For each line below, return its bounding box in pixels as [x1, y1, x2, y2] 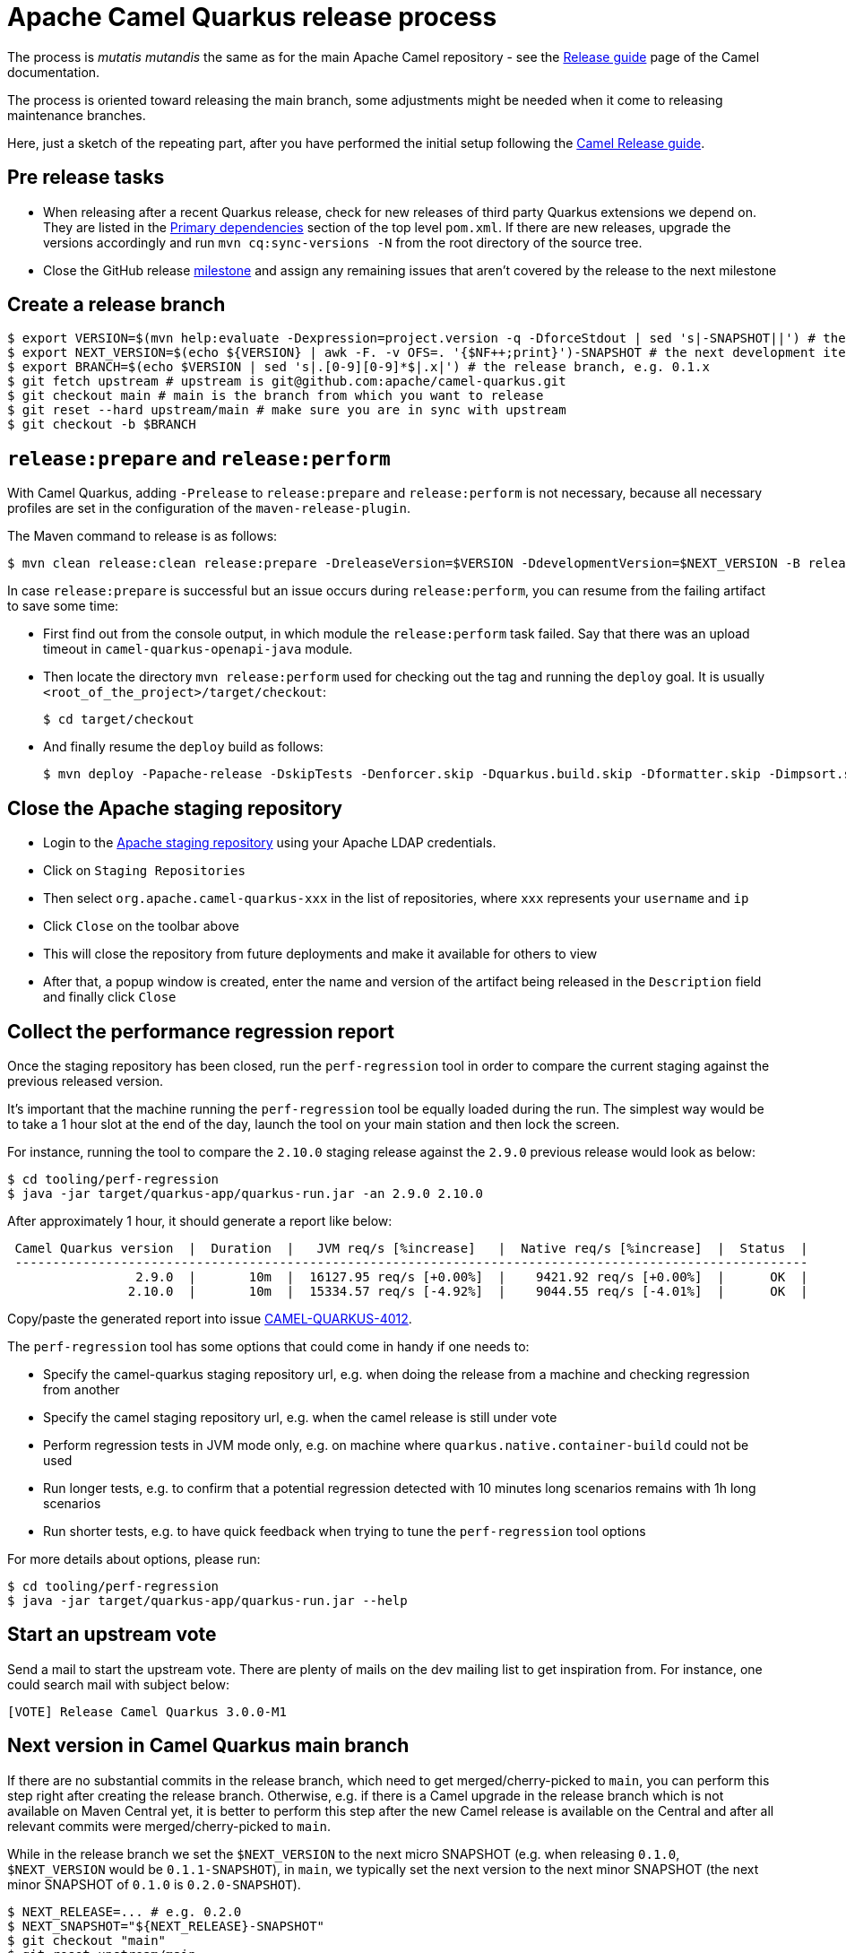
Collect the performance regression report [7, 1020, 394, 1043]
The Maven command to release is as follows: [7, 528, 278, 544]
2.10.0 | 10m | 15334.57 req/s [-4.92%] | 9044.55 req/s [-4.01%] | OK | [127, 1283, 808, 1298]
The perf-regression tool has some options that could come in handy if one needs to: [7, 1338, 530, 1354]
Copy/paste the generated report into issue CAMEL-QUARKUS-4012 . [7, 1310, 412, 1326]
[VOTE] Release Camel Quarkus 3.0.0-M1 [7, 1704, 287, 1719]
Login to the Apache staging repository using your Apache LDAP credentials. [43, 835, 496, 851]
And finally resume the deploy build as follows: [43, 739, 324, 755]
